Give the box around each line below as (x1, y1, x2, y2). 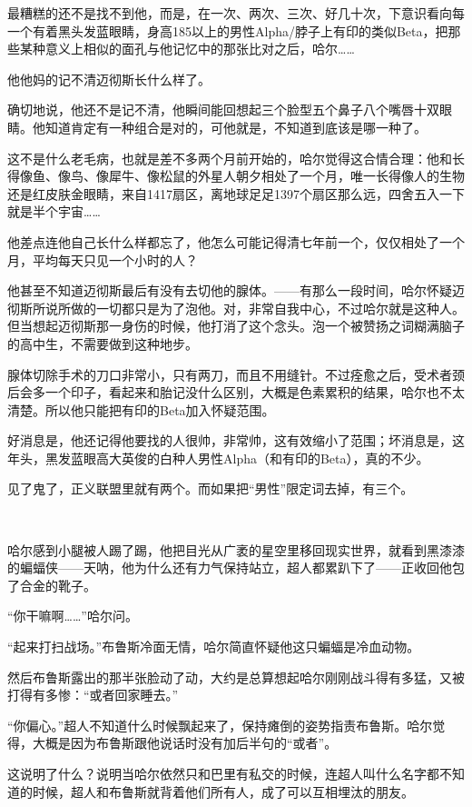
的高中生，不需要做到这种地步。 (7, 334, 198, 353)
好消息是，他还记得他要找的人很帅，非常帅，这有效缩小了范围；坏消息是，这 (7, 431, 465, 450)
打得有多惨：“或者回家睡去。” (7, 685, 179, 704)
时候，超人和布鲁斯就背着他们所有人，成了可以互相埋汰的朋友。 (32, 782, 414, 801)
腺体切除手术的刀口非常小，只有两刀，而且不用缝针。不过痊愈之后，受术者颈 (7, 364, 465, 384)
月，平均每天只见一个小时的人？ (7, 250, 198, 269)
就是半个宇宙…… (7, 202, 101, 221)
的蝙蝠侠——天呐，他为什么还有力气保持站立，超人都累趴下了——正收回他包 (7, 558, 465, 577)
